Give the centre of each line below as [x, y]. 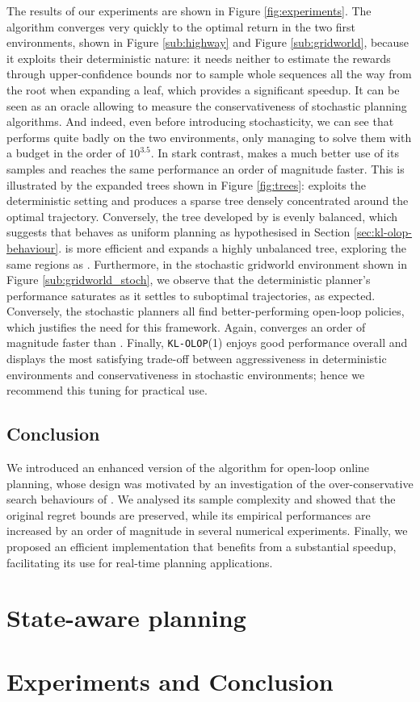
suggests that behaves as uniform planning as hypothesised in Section [178, 232]
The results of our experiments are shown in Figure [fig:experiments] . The [189, 10]
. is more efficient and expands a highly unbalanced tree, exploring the [233, 247]
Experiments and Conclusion [170, 681]
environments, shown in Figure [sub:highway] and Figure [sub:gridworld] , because [208, 42]
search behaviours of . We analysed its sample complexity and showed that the [201, 499]
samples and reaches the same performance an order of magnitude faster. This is [206, 168]
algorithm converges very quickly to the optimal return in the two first [181, 26]
